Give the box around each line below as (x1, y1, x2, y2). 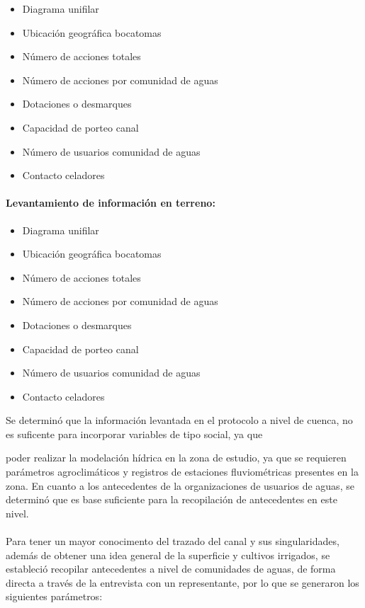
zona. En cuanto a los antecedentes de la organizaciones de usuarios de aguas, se (6, 478, 354, 493)
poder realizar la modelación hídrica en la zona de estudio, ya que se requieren (6, 450, 347, 465)
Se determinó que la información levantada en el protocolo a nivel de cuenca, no (6, 413, 353, 428)
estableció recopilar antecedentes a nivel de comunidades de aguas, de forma (6, 561, 336, 576)
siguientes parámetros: (6, 589, 103, 604)
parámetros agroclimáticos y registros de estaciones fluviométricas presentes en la (6, 464, 359, 479)
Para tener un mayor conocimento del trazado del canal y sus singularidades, (6, 534, 339, 549)
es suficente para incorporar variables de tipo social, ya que (6, 426, 263, 441)
